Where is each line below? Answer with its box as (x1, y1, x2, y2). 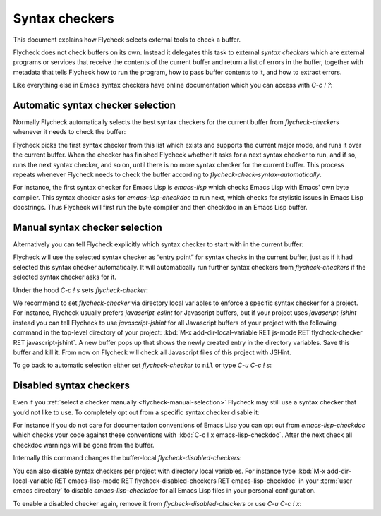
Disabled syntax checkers (13, 380, 130, 392)
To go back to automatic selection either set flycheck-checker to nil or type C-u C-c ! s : (13, 361, 272, 370)
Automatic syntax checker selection (13, 99, 176, 111)
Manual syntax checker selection (13, 221, 162, 233)
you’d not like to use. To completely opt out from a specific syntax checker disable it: (13, 408, 260, 416)
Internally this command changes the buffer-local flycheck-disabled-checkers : (13, 454, 242, 462)
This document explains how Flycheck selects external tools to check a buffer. (13, 35, 241, 44)
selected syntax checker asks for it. (13, 272, 116, 282)
